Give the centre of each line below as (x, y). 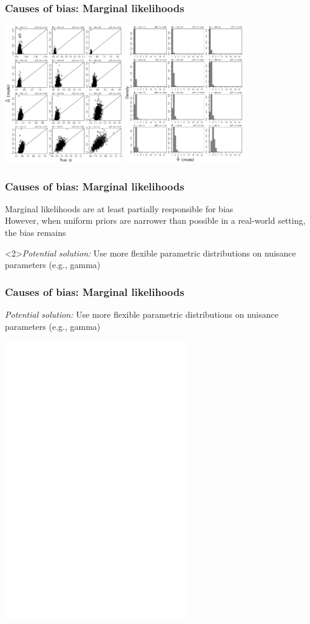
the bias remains (35, 232)
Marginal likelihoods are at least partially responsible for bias (119, 208)
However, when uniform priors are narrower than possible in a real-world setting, (155, 220)
